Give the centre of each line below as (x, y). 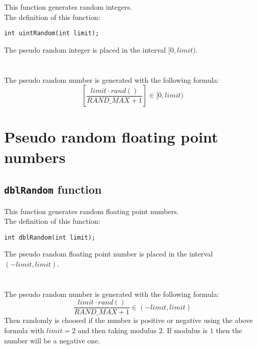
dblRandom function (53, 189)
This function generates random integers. (68, 7)
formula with (24, 330)
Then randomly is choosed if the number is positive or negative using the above (128, 320)
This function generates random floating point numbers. (92, 211)
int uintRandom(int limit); (52, 33)
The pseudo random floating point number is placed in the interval (109, 254)
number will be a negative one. (52, 340)
